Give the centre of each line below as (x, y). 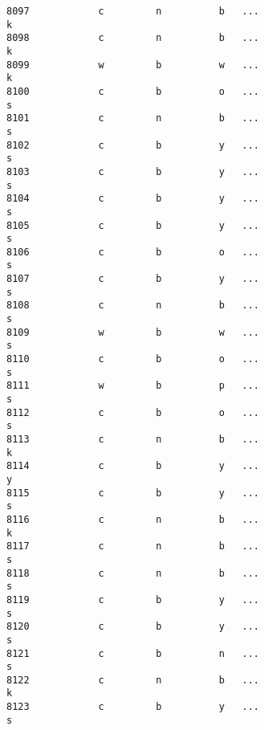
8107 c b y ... (133, 279)
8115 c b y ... (133, 493)
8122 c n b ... (133, 680)
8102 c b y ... (133, 145)
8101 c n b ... (133, 118)
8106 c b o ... (133, 252)
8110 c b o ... (133, 359)
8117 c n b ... (133, 546)
